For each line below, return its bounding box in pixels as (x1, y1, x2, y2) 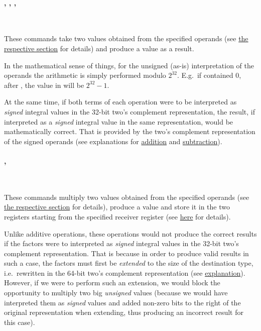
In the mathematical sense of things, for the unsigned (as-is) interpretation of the (4, 60, 254, 70)
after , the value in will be (4, 79, 84, 90)
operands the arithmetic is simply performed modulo (4, 70, 166, 80)
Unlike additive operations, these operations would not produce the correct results (4, 228, 257, 239)
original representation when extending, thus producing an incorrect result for (4, 307, 243, 317)
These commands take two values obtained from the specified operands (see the (4, 33, 248, 44)
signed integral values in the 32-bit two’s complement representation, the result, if (4, 106, 255, 117)
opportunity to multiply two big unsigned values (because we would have (4, 287, 228, 298)
